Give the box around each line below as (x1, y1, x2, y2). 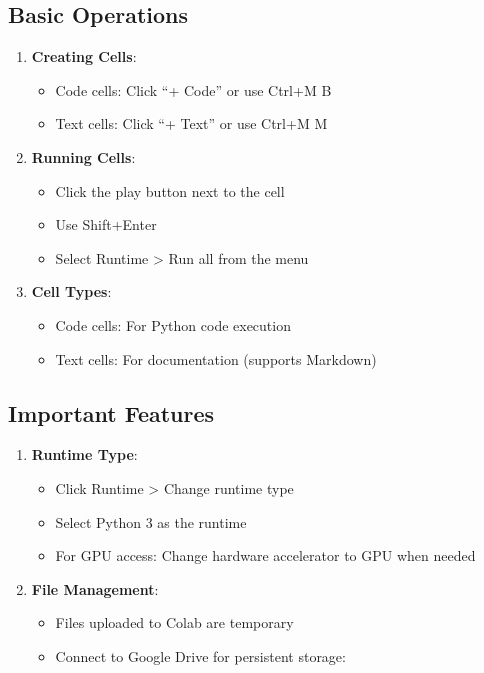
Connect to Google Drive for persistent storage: (55, 645, 346, 666)
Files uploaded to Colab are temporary (55, 612, 294, 633)
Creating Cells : (31, 46, 137, 67)
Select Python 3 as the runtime (55, 511, 247, 532)
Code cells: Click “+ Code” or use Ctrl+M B (55, 79, 332, 100)
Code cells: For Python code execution (55, 314, 291, 335)
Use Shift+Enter (55, 214, 157, 235)
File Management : (31, 578, 159, 599)
